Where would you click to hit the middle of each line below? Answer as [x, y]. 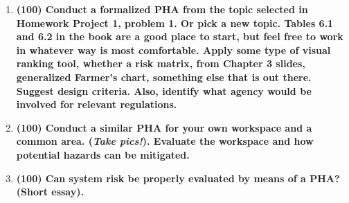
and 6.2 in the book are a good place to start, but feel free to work [180, 36]
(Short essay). [50, 192]
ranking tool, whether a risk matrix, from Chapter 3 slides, [161, 63]
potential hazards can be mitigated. [103, 154]
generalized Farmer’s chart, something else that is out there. [164, 77]
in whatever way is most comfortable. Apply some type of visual [173, 50]
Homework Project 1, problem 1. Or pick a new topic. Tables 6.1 [175, 23]
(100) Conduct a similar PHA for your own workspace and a [164, 127]
